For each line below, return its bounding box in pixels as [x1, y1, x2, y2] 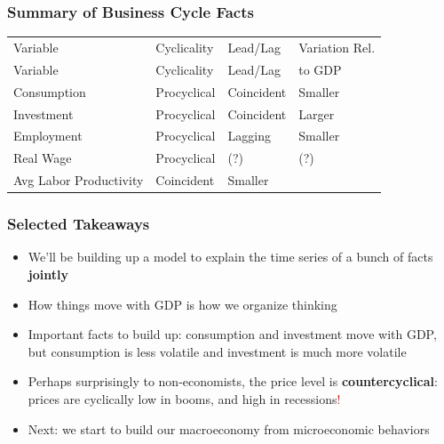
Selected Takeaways [7, 213, 150, 235]
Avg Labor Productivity [13, 171, 144, 190]
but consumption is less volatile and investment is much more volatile [28, 342, 407, 360]
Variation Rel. [298, 37, 376, 56]
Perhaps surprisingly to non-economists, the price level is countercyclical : [28, 372, 438, 391]
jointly [28, 264, 68, 283]
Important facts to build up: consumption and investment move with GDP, [28, 325, 437, 343]
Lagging [227, 126, 271, 145]
